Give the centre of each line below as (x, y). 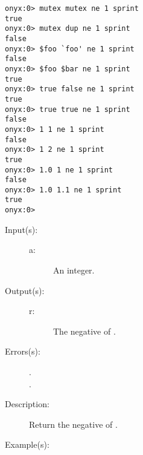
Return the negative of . (73, 424)
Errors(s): (23, 351)
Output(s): (25, 290)
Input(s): (21, 229)
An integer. (74, 270)
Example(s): (27, 444)
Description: (27, 404)
